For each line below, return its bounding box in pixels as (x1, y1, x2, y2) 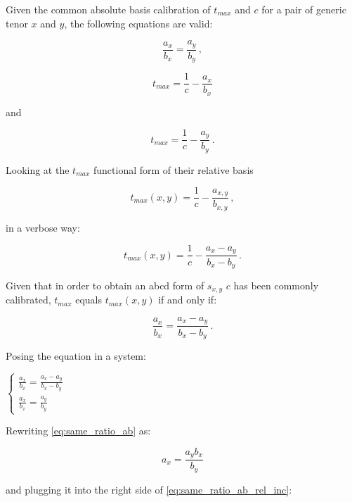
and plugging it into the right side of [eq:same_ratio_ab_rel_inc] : (6, 482, 292, 496)
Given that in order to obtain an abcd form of (6, 277, 204, 292)
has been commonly (233, 277, 319, 292)
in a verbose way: (6, 220, 80, 234)
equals (75, 292, 102, 307)
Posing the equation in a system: (6, 348, 146, 363)
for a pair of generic (261, 2, 346, 16)
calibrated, (6, 292, 51, 307)
